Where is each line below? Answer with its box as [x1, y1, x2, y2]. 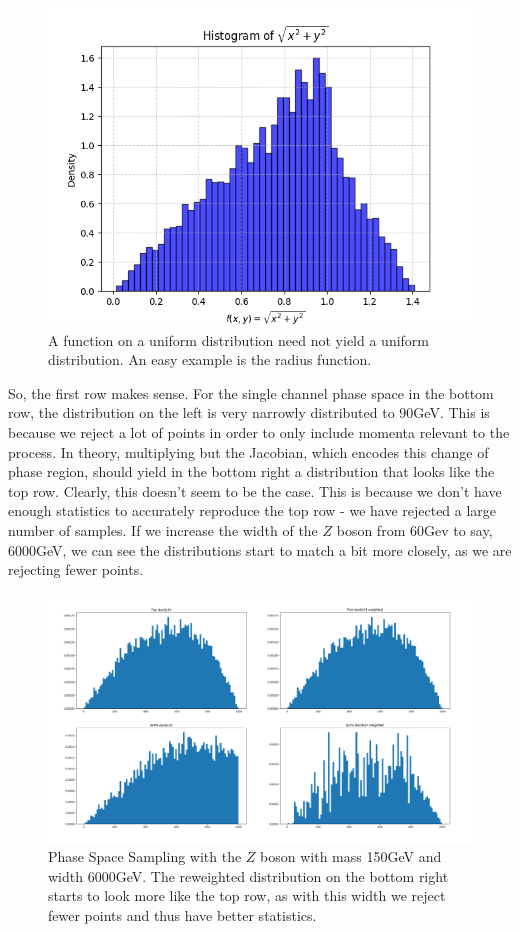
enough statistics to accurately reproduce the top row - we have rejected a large [8, 500, 497, 521]
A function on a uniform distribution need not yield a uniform [48, 329, 429, 350]
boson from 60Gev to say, [336, 519, 493, 540]
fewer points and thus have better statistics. [48, 904, 317, 925]
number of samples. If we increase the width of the [8, 519, 318, 540]
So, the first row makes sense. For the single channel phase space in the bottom [8, 382, 494, 403]
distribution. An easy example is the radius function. [48, 349, 372, 370]
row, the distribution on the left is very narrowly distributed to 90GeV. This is [8, 402, 490, 423]
